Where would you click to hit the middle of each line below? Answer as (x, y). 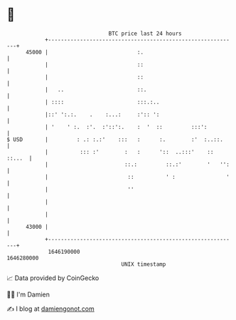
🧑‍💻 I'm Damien (28, 294)
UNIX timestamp (144, 264)
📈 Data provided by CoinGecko (53, 278)
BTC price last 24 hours (145, 33)
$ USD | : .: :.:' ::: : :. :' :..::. (115, 139)
